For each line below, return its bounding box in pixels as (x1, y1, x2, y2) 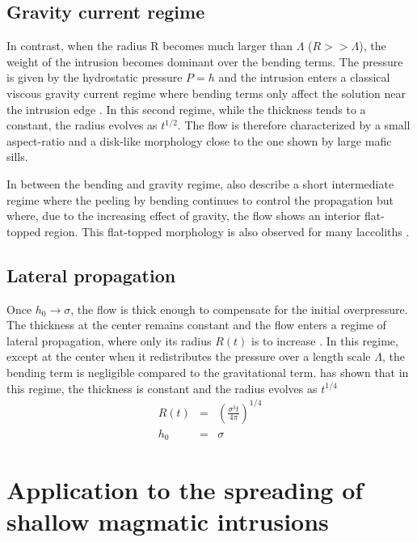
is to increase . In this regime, (251, 332, 398, 349)
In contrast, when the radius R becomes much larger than (6, 37, 293, 54)
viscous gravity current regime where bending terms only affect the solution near (6, 84, 406, 101)
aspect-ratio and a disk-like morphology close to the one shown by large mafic (6, 132, 392, 149)
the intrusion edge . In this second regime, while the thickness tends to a (6, 100, 366, 117)
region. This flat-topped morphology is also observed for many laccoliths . (44, 222, 410, 239)
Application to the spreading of (6, 473, 364, 506)
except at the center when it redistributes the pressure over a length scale (6, 348, 371, 365)
